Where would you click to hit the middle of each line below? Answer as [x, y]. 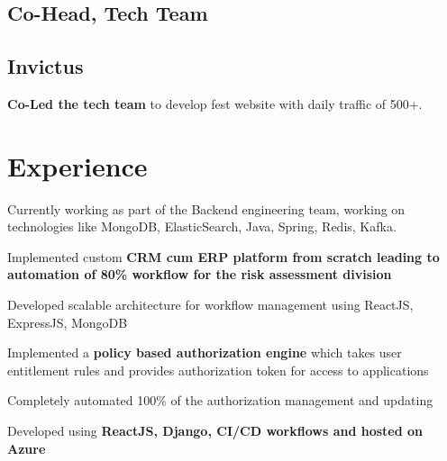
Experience [78, 165]
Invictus [46, 66]
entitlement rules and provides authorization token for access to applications [218, 370]
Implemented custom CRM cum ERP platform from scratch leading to [223, 256]
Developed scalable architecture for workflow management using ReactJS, [210, 305]
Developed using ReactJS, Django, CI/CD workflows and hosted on [215, 431]
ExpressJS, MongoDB [68, 322]
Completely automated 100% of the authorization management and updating [220, 400]
